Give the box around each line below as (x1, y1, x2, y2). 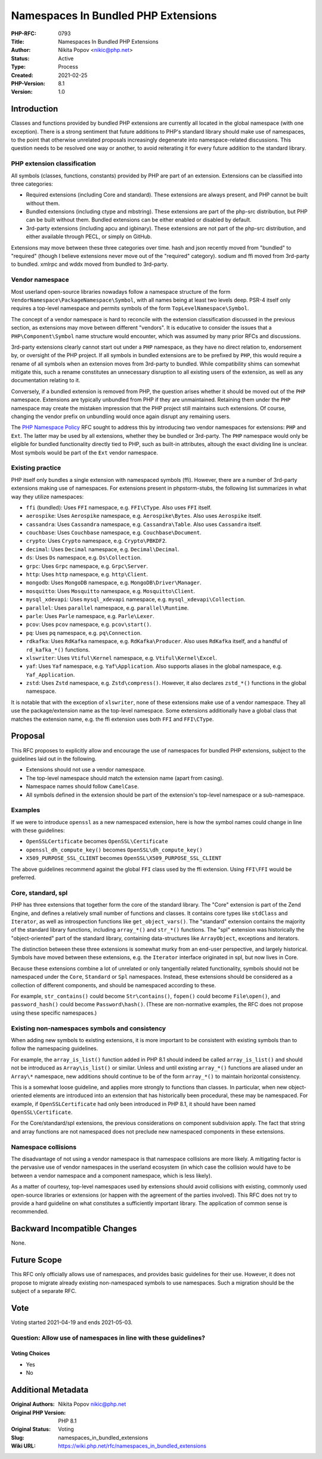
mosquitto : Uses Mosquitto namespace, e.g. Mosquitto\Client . (26, 587, 196, 594)
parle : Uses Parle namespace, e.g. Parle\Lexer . (26, 612, 154, 619)
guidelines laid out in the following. (11, 755, 97, 762)
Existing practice (11, 463, 61, 472)
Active (58, 54, 74, 62)
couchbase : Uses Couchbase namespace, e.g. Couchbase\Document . (26, 529, 202, 536)
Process (58, 63, 79, 70)
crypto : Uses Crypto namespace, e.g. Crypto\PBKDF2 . (26, 537, 167, 545)
